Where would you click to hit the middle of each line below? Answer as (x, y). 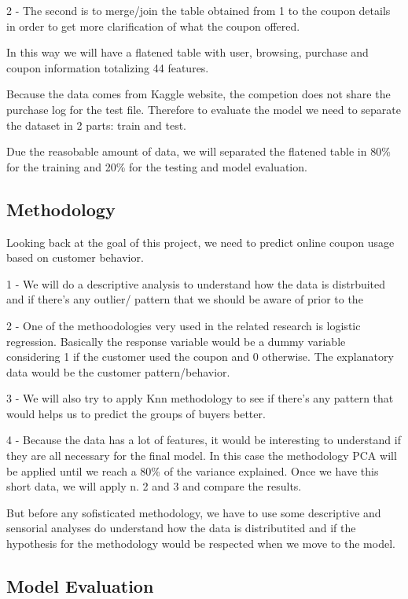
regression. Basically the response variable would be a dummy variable (176, 341)
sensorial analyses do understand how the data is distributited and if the (181, 528)
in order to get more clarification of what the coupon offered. (153, 26)
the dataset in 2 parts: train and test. (96, 125)
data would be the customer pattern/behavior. (118, 371)
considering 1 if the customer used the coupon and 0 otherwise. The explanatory (200, 356)
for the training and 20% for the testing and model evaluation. (157, 166)
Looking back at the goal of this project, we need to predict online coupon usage (200, 242)
